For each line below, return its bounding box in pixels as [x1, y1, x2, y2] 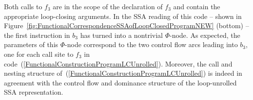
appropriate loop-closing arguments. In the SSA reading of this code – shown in [4, 11, 242, 21]
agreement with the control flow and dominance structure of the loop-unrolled [4, 77, 237, 87]
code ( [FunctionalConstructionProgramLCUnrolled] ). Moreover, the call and [4, 58, 233, 68]
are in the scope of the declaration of [53, 1, 163, 11]
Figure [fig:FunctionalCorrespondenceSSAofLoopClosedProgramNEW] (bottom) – [4, 20, 249, 31]
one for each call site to [4, 49, 74, 59]
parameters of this [4, 39, 58, 50]
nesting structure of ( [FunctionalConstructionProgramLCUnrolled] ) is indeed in [4, 68, 242, 78]
